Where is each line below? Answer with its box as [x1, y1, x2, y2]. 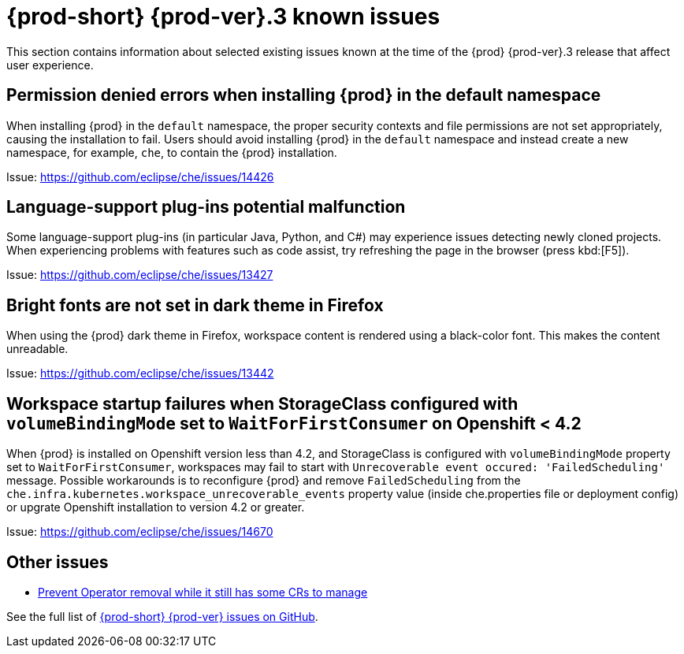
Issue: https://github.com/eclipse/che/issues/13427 [6, 268, 273, 282]
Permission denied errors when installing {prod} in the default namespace [6, 85, 601, 106]
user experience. [6, 58, 94, 72]
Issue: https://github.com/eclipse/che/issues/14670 [6, 525, 273, 539]
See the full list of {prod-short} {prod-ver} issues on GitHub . [6, 609, 318, 623]
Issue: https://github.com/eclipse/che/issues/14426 [6, 169, 274, 184]
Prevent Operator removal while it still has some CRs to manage [38, 585, 368, 599]
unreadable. [6, 342, 69, 356]
